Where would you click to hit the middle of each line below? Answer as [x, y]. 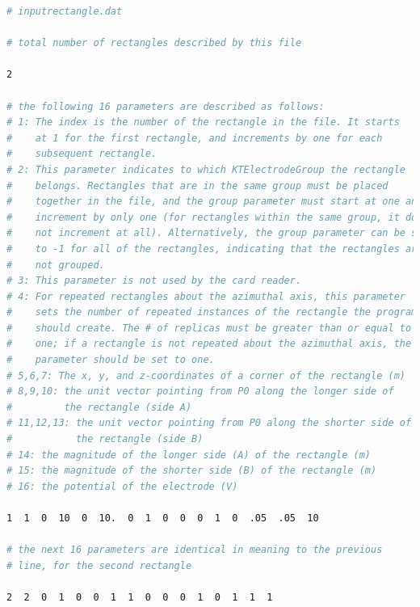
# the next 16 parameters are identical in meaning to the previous [195, 550]
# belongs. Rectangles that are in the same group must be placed [197, 185]
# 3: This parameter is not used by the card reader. [154, 281]
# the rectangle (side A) [99, 407]
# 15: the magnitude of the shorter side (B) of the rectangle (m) [192, 471]
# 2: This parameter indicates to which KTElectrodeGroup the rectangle [206, 169]
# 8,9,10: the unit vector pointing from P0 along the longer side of [200, 392]
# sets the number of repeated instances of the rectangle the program [212, 312]
